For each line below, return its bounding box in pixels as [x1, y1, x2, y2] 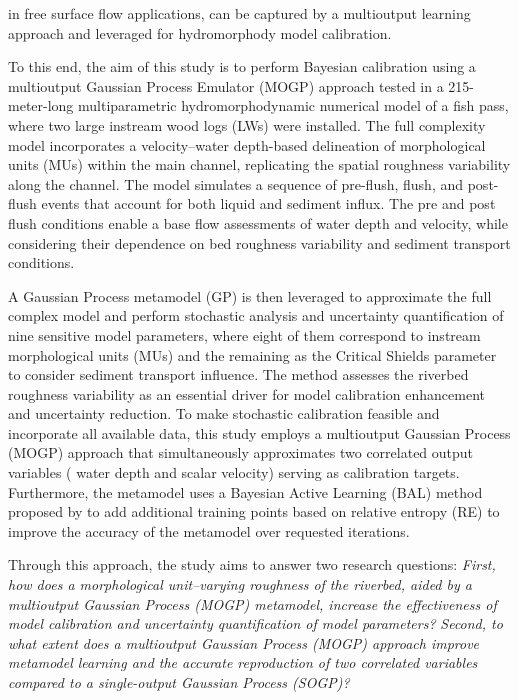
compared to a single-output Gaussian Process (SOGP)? [8, 672, 350, 692]
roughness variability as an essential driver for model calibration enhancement [8, 383, 486, 404]
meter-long [8, 95, 74, 116]
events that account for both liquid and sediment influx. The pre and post [41, 193, 496, 214]
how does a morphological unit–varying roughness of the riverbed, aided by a [8, 574, 472, 595]
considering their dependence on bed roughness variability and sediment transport [8, 232, 511, 253]
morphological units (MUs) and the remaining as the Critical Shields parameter [8, 344, 497, 365]
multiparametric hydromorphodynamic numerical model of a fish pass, [78, 95, 509, 116]
